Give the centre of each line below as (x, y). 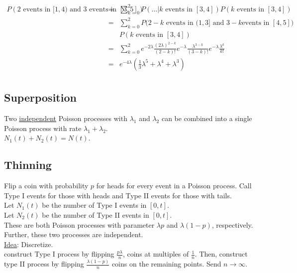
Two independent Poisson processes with (66, 118)
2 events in (34, 9)
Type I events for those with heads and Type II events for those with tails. (118, 195)
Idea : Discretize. (29, 244)
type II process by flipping (44, 264)
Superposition (40, 97)
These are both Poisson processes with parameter (79, 224)
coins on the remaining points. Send (166, 264)
